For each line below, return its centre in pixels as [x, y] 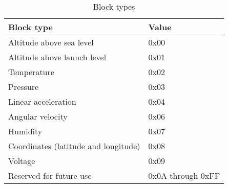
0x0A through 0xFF [184, 175]
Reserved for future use [50, 175]
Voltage [22, 161]
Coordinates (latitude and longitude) [74, 146]
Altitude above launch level [57, 57]
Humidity [25, 131]
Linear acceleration [42, 101]
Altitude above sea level [51, 42]
